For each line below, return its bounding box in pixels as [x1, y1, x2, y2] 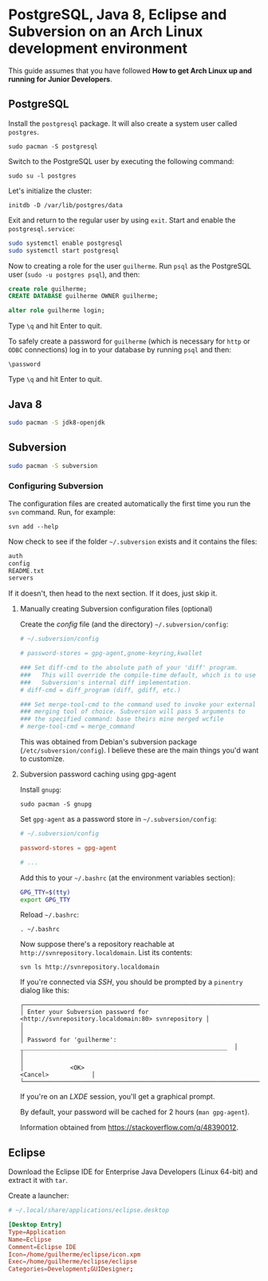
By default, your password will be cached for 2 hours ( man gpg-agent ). [19, 1107, 250, 1117]
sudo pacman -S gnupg [19, 800, 92, 808]
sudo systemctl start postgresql [8, 246, 120, 254]
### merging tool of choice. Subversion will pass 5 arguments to [19, 708, 246, 716]
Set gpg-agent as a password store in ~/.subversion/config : [19, 815, 217, 824]
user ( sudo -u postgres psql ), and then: [8, 269, 140, 279]
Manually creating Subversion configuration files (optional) [19, 604, 213, 614]
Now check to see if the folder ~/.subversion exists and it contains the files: [8, 536, 258, 546]
